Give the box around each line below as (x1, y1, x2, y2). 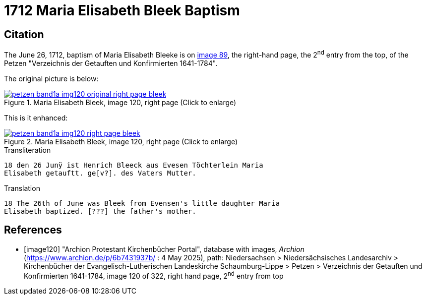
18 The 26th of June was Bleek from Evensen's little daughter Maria (4, 199, 280, 207)
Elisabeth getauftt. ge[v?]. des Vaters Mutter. (4, 169, 196, 177)
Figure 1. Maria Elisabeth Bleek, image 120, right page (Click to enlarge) (4, 98, 237, 107)
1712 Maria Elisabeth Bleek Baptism (4, 2, 240, 19)
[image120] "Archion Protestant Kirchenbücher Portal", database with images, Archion (24, 244, 304, 253)
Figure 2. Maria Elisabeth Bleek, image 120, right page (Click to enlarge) (4, 137, 238, 146)
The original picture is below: (4, 74, 99, 83)
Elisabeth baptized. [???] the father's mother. (4, 207, 196, 215)
